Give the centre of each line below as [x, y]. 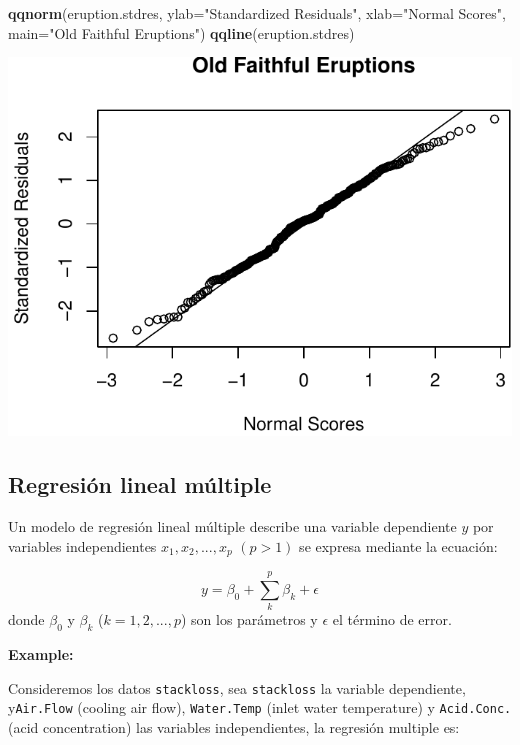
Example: [41, 654]
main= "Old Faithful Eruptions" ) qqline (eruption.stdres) [181, 32]
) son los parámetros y [249, 619]
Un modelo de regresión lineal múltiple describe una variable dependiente [232, 526]
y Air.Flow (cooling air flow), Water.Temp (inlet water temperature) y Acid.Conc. [260, 707]
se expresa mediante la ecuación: [398, 545]
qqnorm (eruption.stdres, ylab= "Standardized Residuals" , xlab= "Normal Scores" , [257, 13]
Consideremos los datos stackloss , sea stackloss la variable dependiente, [237, 687]
